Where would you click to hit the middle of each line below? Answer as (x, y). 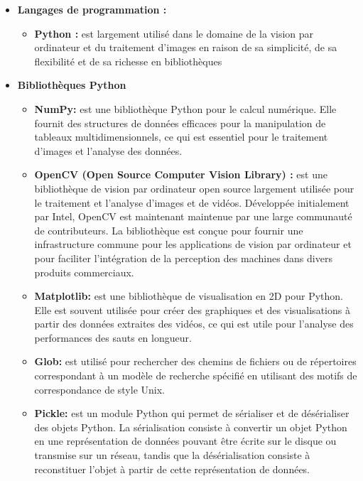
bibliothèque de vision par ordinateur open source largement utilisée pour (194, 188)
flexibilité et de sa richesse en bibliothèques (128, 61)
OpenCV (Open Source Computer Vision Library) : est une (181, 174)
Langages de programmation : (92, 9)
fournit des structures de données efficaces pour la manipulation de (180, 123)
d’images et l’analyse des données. (108, 150)
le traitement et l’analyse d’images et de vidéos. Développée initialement (192, 202)
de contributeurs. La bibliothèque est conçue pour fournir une (169, 230)
